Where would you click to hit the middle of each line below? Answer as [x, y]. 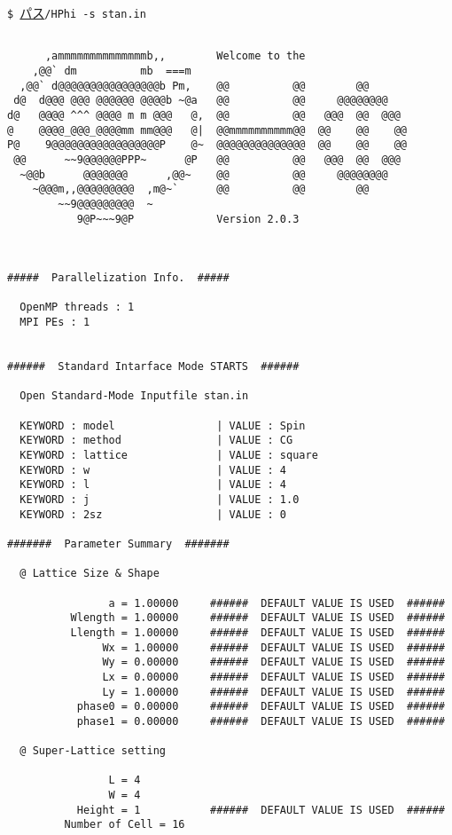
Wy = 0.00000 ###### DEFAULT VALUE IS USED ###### [273, 662]
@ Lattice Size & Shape [90, 574]
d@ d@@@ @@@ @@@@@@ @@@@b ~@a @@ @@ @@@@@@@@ [201, 101]
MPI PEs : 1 [55, 323]
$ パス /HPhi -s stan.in [77, 12]
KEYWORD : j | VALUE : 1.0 [160, 500]
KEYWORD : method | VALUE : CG [156, 441]
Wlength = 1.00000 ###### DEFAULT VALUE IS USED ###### [257, 618]
